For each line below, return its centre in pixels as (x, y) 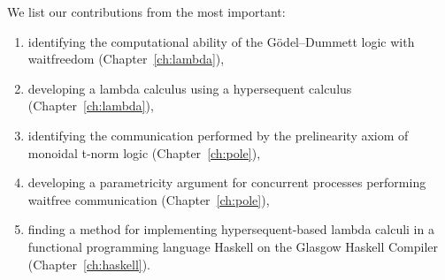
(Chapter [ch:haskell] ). (89, 264)
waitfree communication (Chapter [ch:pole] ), (149, 199)
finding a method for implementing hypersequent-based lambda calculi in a (231, 229)
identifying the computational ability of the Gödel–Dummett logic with (221, 41)
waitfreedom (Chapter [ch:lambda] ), (126, 59)
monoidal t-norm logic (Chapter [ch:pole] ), (144, 152)
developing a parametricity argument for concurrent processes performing (227, 182)
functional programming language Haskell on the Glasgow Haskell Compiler (233, 246)
